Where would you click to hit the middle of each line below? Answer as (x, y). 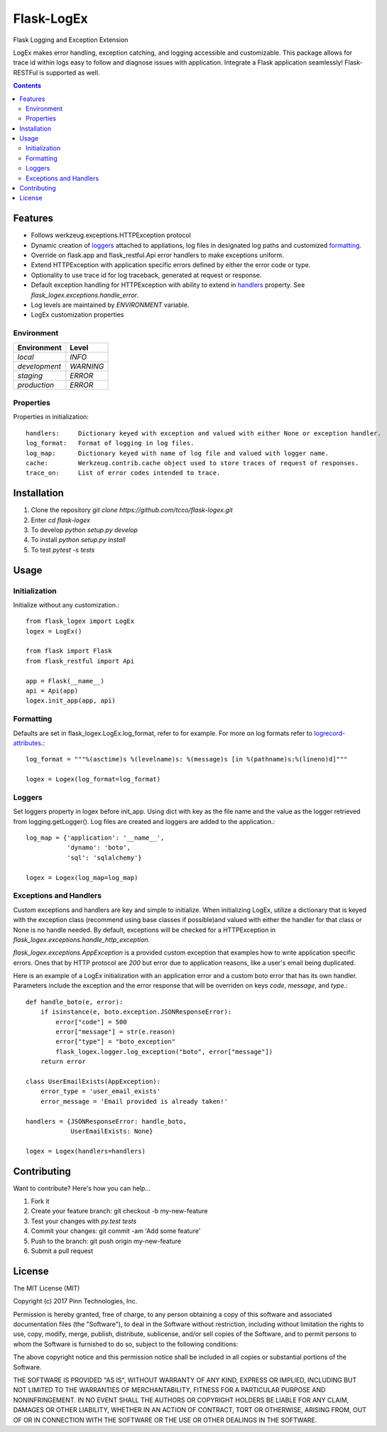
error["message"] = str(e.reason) (116, 1032)
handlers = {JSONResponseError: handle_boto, (107, 1121)
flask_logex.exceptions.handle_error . (85, 295)
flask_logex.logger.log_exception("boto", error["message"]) (164, 1052)
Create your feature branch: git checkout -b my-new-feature (119, 1211)
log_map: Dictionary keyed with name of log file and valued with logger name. (178, 453)
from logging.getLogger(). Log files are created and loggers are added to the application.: (144, 821)
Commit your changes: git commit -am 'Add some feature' (116, 1231)
